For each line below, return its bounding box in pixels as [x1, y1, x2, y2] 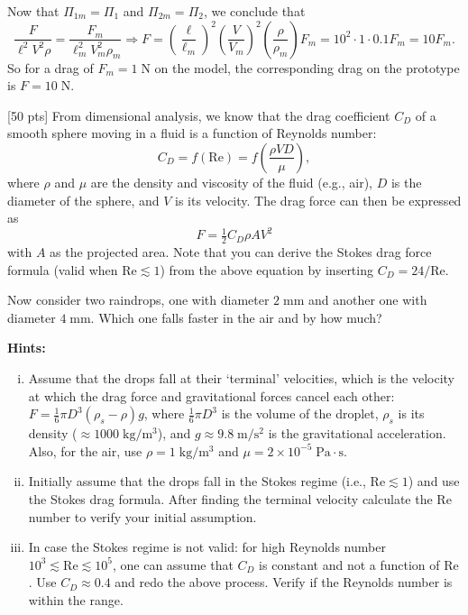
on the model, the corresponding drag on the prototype [154, 58, 460, 77]
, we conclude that [203, 2, 306, 20]
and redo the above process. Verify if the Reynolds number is [115, 573, 453, 592]
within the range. [28, 590, 124, 609]
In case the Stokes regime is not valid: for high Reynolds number [28, 537, 386, 556]
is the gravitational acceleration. [268, 424, 446, 443]
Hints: [7, 338, 46, 357]
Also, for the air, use [28, 441, 142, 460]
